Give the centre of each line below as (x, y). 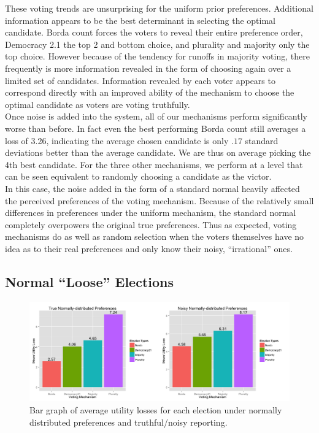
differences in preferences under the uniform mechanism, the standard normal (151, 213)
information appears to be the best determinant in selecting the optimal (140, 20)
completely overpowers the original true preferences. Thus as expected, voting (151, 224)
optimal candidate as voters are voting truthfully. (98, 104)
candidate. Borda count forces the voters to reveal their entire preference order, (154, 32)
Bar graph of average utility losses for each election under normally (156, 409)
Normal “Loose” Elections (89, 281)
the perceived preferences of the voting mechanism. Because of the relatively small (159, 200)
